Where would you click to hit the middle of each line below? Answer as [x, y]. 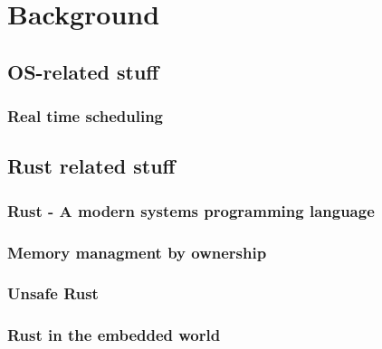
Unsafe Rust [53, 293]
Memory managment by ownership [137, 252]
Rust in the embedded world [114, 335]
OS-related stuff [83, 71]
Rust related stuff [91, 166]
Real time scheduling [86, 116]
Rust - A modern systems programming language [191, 210]
